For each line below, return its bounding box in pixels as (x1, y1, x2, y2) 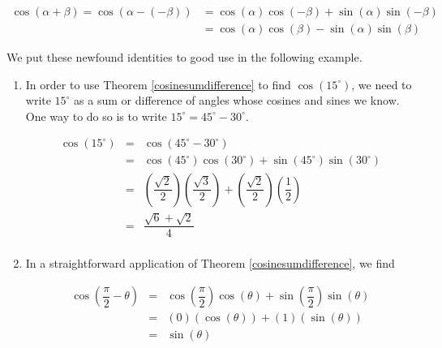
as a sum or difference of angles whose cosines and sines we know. (74, 92, 400, 109)
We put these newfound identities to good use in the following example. (6, 49, 363, 66)
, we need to (351, 75, 412, 92)
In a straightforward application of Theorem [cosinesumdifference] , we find (25, 255, 395, 272)
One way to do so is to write (25, 107, 167, 124)
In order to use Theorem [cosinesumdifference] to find (25, 75, 291, 92)
